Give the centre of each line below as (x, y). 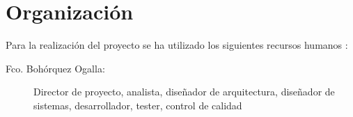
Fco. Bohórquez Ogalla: (55, 68)
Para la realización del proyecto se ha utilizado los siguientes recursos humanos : (177, 45)
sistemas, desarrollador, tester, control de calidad (138, 105)
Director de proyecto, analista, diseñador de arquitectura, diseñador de (184, 92)
